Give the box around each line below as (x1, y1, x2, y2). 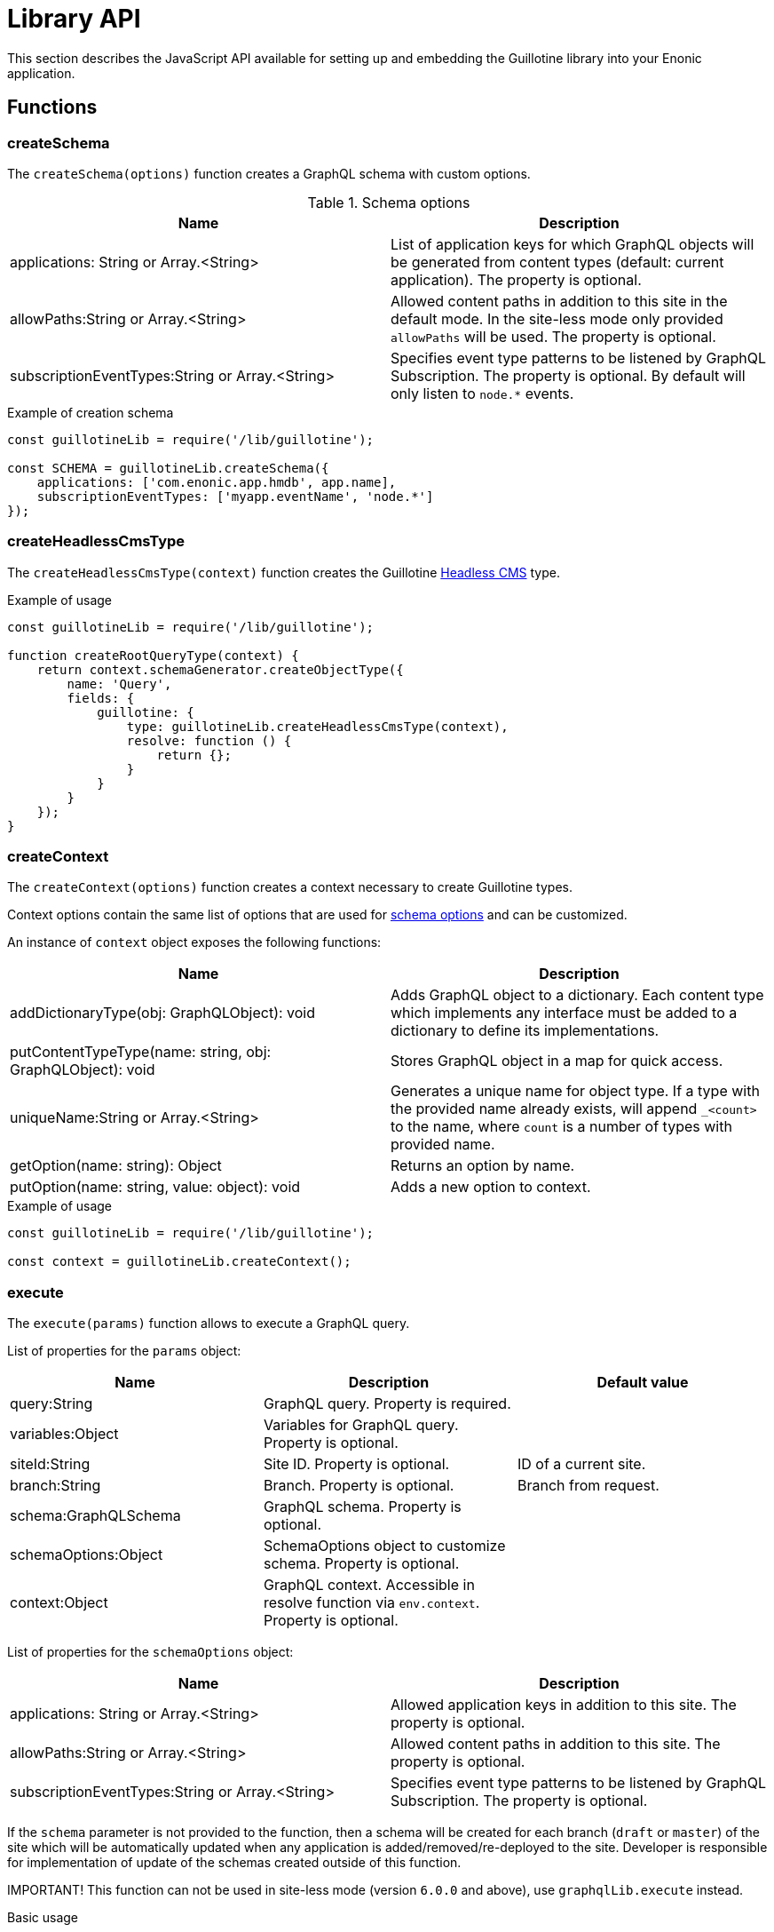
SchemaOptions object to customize (263, 1537, 506, 1555)
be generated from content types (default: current (391, 252, 724, 271)
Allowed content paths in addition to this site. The (391, 1735, 721, 1753)
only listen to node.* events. (391, 384, 574, 402)
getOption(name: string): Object (10, 1157, 222, 1175)
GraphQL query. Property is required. (263, 1395, 511, 1413)
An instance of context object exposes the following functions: (7, 934, 382, 950)
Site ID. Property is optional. (263, 1455, 450, 1474)
